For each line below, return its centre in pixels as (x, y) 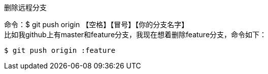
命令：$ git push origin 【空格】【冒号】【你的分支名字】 (96, 24)
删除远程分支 (25, 7)
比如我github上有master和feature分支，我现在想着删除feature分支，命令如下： (136, 34)
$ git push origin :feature (60, 50)
